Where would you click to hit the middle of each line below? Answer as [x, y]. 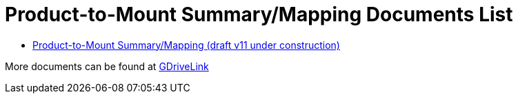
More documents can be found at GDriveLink [107, 66]
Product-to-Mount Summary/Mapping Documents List [259, 14]
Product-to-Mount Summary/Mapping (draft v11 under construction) [186, 45]
